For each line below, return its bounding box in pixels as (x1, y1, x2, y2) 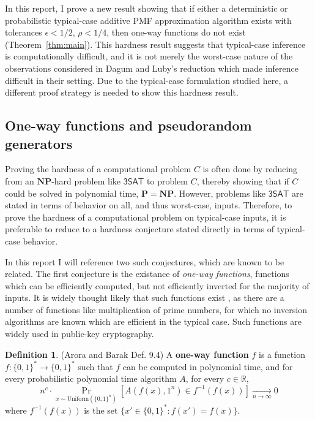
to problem (147, 174, 188, 187)
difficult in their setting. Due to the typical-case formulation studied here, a (5, 74, 288, 86)
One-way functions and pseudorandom (5, 116, 252, 135)
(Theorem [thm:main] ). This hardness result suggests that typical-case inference (5, 37, 306, 50)
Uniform (67, 395, 89, 402)
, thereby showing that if (196, 174, 289, 187)
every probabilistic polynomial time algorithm (5, 372, 177, 385)
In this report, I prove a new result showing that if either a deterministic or (5, 2, 288, 14)
